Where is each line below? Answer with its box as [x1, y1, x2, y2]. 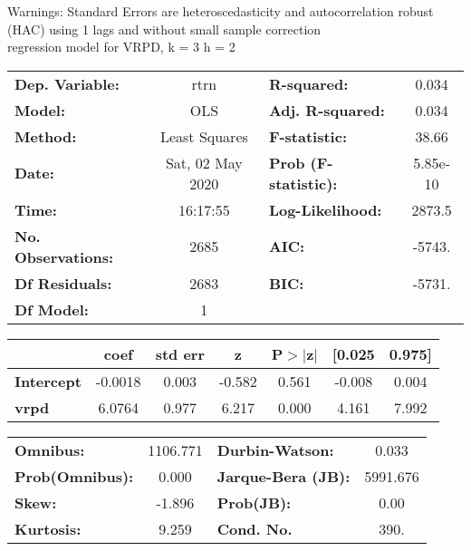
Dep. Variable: [14, 72, 120, 94]
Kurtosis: [14, 517, 82, 539]
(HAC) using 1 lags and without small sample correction [7, 19, 322, 38]
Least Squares [159, 125, 248, 147]
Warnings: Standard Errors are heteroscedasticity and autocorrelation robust [7, 2, 434, 20]
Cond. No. [216, 517, 293, 539]
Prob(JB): [216, 491, 292, 513]
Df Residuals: [14, 272, 112, 294]
